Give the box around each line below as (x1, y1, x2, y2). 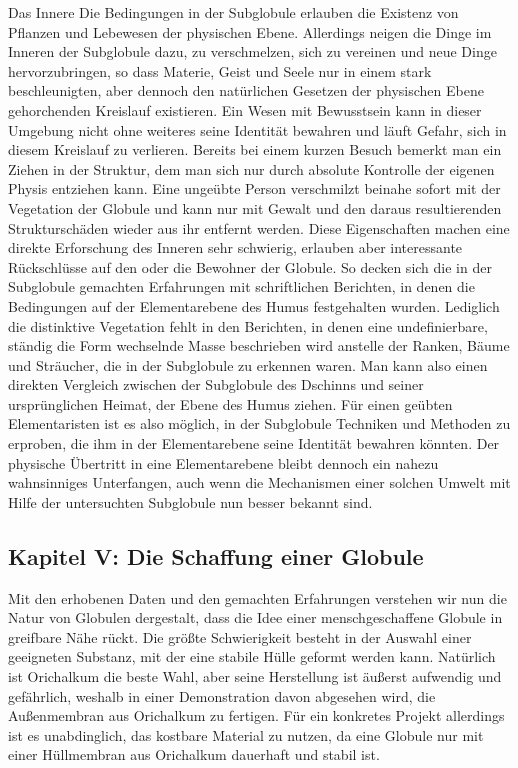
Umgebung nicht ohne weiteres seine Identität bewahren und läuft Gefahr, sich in (8, 119, 507, 140)
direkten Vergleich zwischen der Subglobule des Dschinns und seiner (8, 374, 424, 395)
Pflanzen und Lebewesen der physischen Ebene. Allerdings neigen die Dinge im (8, 21, 492, 42)
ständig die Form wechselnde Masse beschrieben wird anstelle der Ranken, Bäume (8, 335, 510, 356)
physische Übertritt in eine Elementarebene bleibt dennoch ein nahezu (8, 452, 439, 473)
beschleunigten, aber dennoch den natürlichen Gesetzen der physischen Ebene (8, 80, 484, 101)
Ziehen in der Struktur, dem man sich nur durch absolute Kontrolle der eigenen (8, 158, 495, 179)
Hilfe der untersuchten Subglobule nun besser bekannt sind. (8, 491, 373, 512)
